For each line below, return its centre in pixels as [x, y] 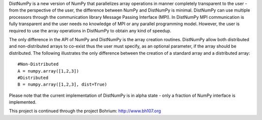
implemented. [23, 102]
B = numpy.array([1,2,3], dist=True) [63, 84]
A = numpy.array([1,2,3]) [49, 71]
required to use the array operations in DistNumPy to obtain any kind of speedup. [90, 30]
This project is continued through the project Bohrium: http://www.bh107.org [85, 111]
